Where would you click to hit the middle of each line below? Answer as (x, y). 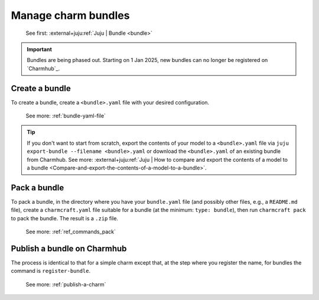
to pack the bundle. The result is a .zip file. (64, 218)
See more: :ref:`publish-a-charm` (66, 284)
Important (40, 49)
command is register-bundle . (51, 271)
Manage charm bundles (70, 15)
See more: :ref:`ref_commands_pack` (71, 232)
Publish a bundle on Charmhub (69, 248)
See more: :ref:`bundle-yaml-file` (66, 116)
